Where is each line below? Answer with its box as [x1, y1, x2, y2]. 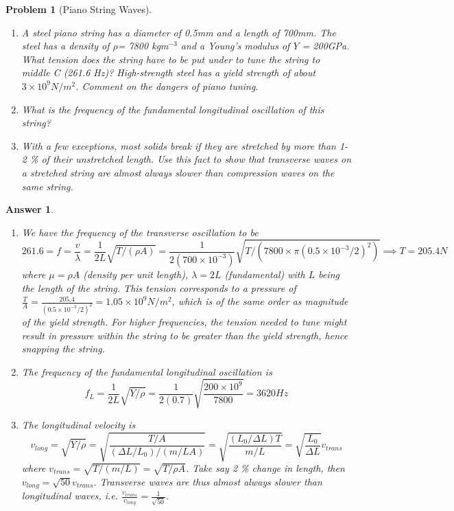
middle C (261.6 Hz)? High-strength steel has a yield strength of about [21, 65, 316, 80]
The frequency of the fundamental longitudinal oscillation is [21, 364, 272, 378]
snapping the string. [21, 341, 105, 356]
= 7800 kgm [117, 38, 169, 53]
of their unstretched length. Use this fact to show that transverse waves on [41, 152, 351, 166]
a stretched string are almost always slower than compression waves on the [21, 165, 335, 179]
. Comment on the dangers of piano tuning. [75, 78, 259, 93]
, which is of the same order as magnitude [171, 294, 348, 308]
